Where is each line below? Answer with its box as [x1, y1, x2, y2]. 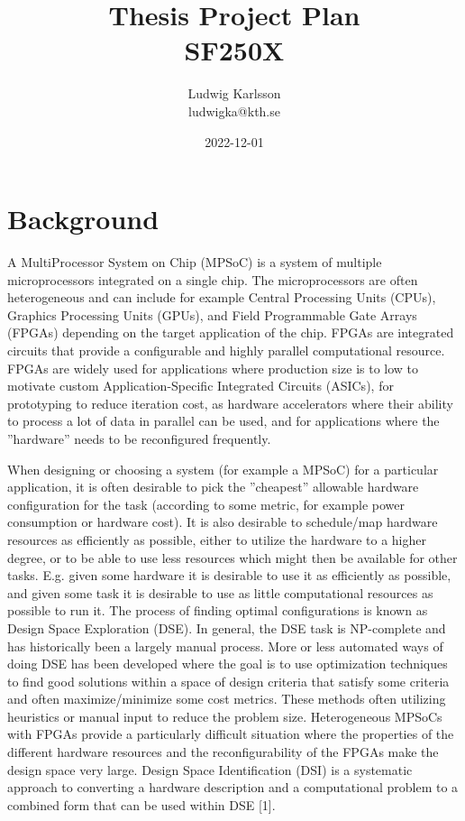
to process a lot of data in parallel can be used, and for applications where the [7, 411, 440, 430]
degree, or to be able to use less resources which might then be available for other [7, 548, 458, 567]
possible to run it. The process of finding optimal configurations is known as [7, 601, 428, 620]
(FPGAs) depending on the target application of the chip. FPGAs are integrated [7, 323, 454, 342]
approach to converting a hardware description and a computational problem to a [7, 778, 459, 797]
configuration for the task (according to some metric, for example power [7, 494, 405, 513]
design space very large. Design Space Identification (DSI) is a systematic [7, 760, 413, 779]
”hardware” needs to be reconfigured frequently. [7, 429, 271, 447]
